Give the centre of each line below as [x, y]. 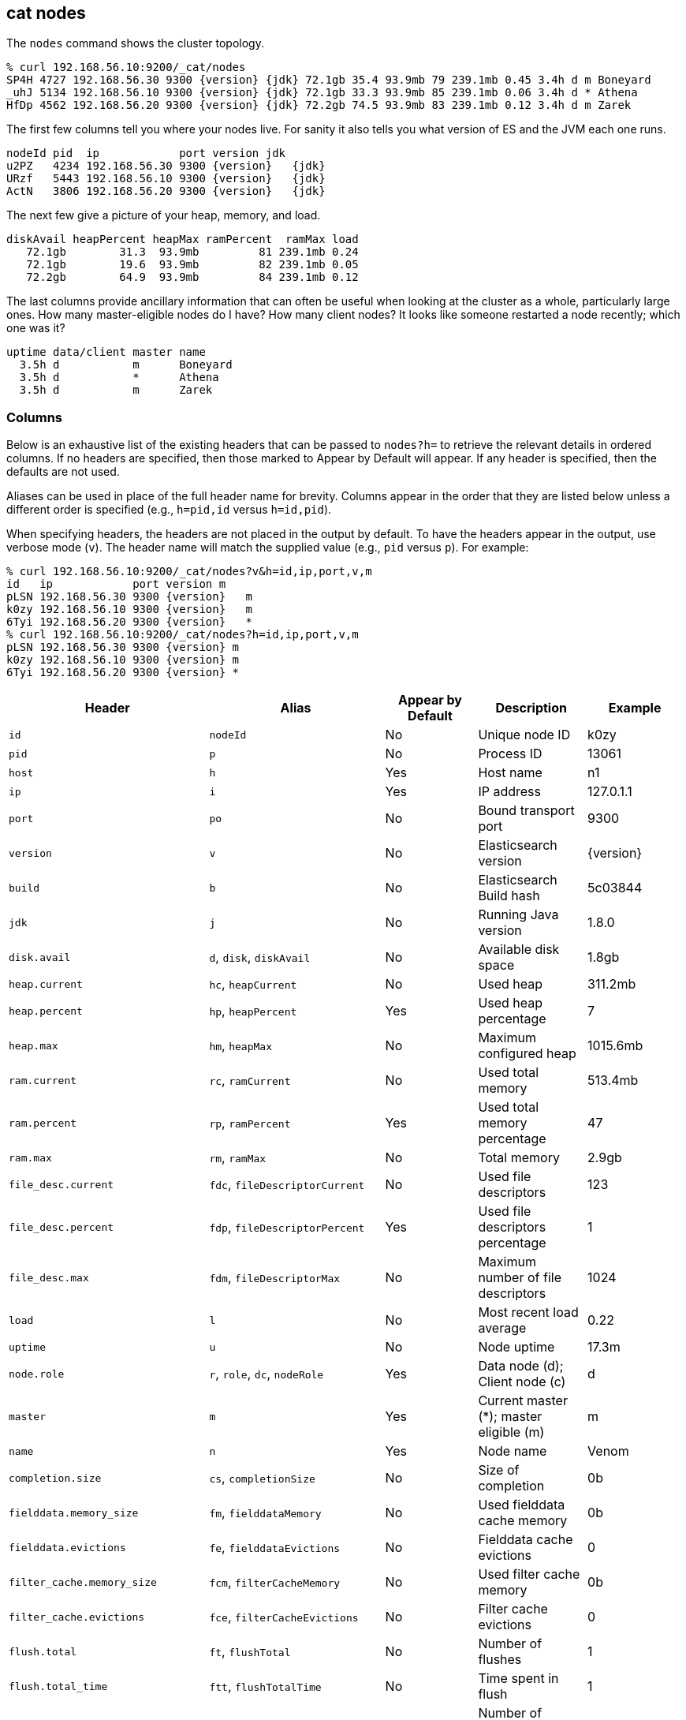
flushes [500, 1660]
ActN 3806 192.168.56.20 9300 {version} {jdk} [166, 191]
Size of [499, 1470]
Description [531, 708]
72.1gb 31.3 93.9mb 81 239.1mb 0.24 [192, 252]
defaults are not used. [63, 472]
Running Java [518, 915]
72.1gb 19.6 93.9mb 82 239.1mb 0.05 [192, 265]
